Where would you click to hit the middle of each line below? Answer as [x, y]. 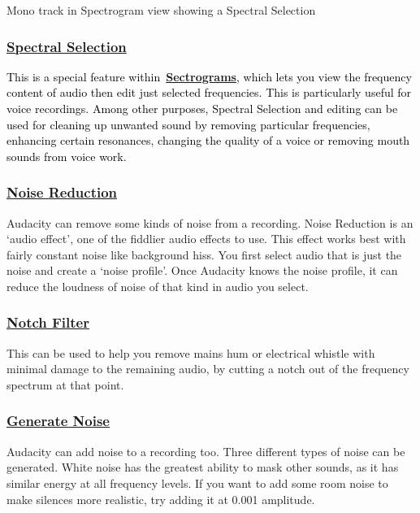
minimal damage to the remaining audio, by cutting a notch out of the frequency [208, 369]
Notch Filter [48, 322]
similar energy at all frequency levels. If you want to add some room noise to [197, 483]
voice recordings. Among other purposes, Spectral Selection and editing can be [202, 108]
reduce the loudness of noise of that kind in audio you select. [158, 286]
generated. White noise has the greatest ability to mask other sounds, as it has [203, 467]
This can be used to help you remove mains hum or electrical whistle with [191, 352]
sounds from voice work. [67, 156]
